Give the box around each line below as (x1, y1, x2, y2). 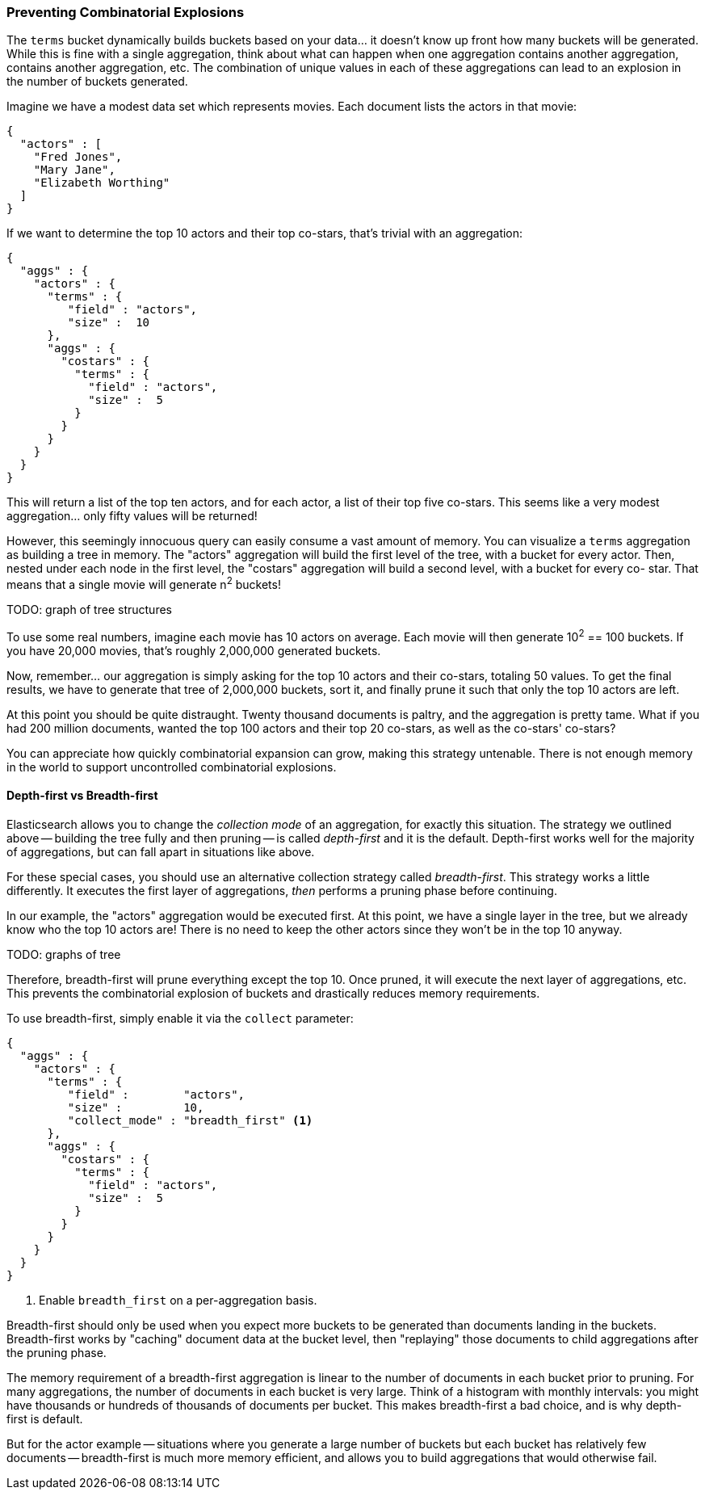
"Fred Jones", (33, 150, 123, 164)
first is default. (6, 1411, 83, 1426)
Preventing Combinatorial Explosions (6, 4, 245, 20)
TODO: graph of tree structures (6, 603, 172, 617)
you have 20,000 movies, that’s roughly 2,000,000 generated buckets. (6, 643, 381, 658)
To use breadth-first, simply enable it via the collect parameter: (6, 1011, 354, 1025)
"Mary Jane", (33, 163, 115, 177)
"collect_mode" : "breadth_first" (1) (67, 1113, 313, 1127)
